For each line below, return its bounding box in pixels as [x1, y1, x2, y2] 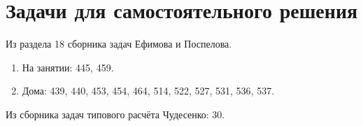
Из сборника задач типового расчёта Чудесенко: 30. [6, 106, 225, 121]
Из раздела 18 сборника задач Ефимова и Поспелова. [6, 36, 232, 51]
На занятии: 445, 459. [22, 59, 114, 74]
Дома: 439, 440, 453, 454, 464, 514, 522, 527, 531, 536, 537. [22, 83, 275, 98]
